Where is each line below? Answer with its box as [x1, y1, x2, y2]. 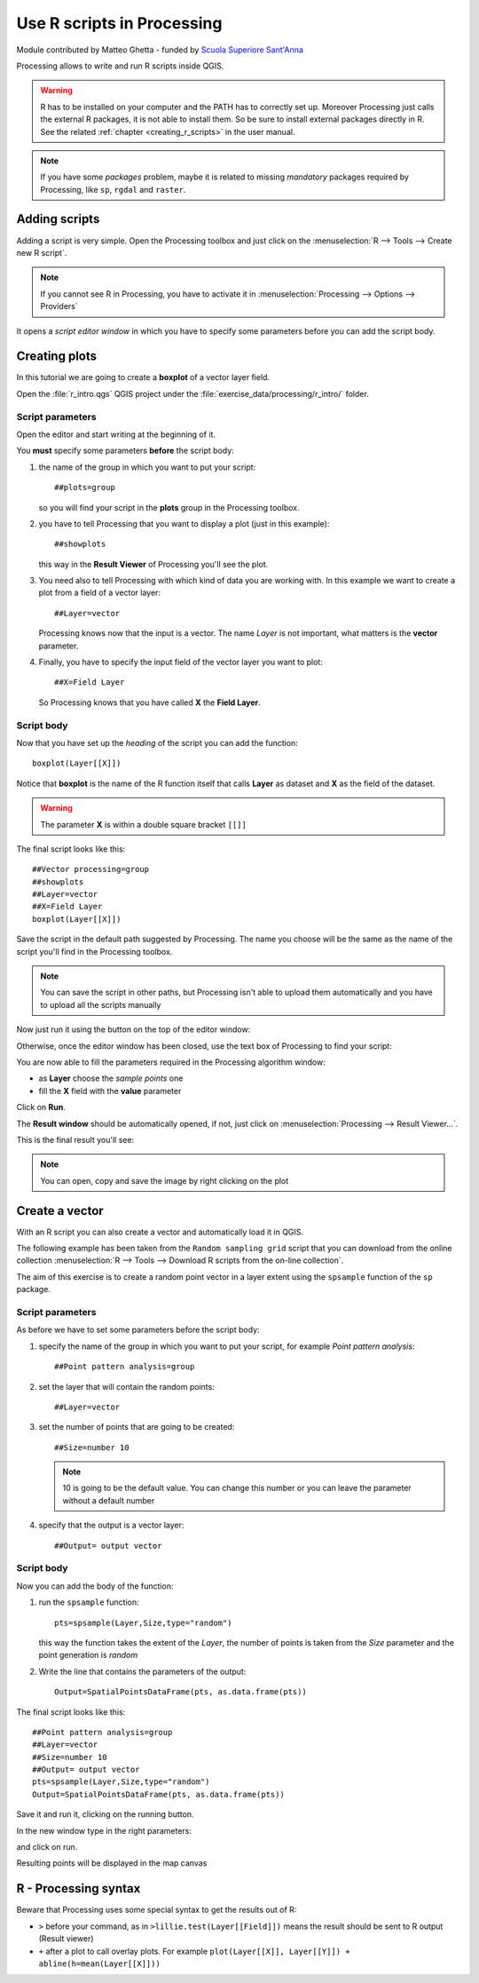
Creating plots [16, 349, 98, 364]
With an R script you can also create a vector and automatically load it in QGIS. [16, 1226, 304, 1237]
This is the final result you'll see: [16, 1134, 135, 1145]
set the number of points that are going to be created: [38, 1422, 235, 1432]
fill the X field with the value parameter [38, 1085, 182, 1096]
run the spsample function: [38, 1597, 139, 1607]
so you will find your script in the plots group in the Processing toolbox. [38, 502, 300, 512]
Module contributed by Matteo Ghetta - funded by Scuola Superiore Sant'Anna [16, 44, 303, 55]
